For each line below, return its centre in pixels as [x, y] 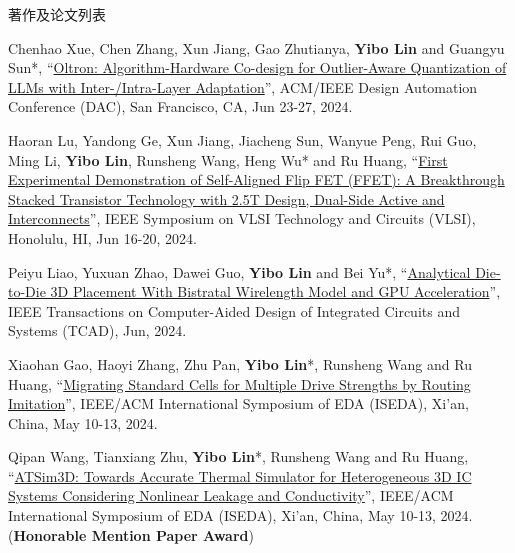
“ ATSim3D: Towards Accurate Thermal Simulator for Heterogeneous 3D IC [240, 475]
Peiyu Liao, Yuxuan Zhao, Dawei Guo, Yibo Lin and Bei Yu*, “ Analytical [239, 271]
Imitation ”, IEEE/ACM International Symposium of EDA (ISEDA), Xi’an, [238, 403]
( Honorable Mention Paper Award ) [131, 534]
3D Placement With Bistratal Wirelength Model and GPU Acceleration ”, [275, 291]
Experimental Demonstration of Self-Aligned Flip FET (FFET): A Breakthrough [256, 179]
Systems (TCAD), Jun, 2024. [97, 330]
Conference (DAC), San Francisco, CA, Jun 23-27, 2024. [180, 106]
